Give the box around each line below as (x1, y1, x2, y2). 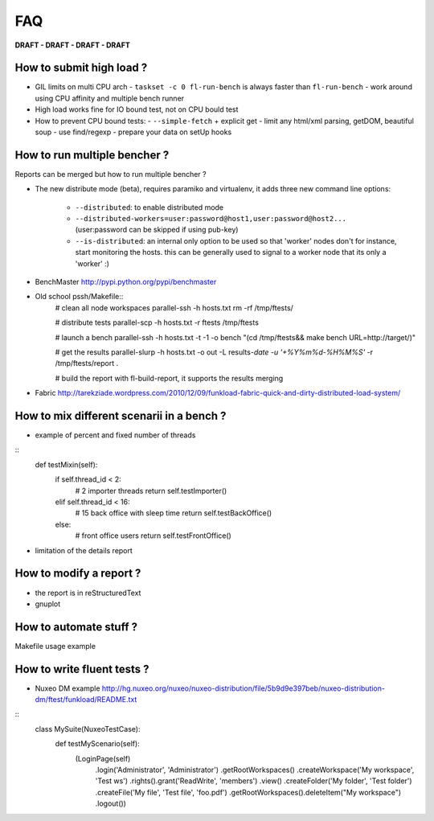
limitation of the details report (35, 545, 133, 555)
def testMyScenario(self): (55, 739, 140, 749)
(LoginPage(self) (75, 753, 131, 763)
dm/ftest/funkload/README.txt (35, 695, 137, 704)
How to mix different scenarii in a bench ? (14, 408, 227, 422)
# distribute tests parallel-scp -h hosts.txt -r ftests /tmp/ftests (55, 318, 259, 327)
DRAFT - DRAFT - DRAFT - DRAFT (14, 40, 130, 50)
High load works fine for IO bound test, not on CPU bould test (35, 105, 239, 114)
